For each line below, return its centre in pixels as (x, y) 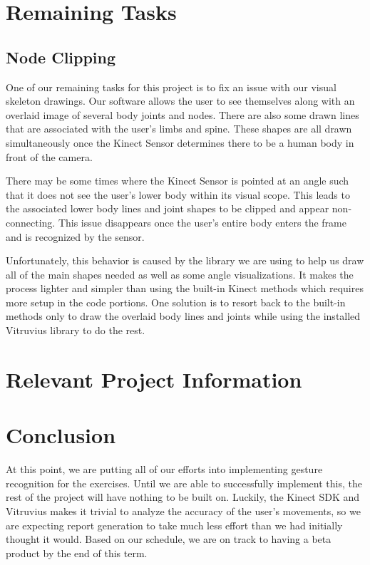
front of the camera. (49, 156)
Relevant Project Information (154, 379)
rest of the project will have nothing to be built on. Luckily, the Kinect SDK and (183, 497)
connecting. (31, 222)
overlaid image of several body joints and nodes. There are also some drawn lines (183, 114)
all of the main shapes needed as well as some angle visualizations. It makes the (180, 274)
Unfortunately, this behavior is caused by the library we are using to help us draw (185, 260)
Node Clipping (61, 57)
